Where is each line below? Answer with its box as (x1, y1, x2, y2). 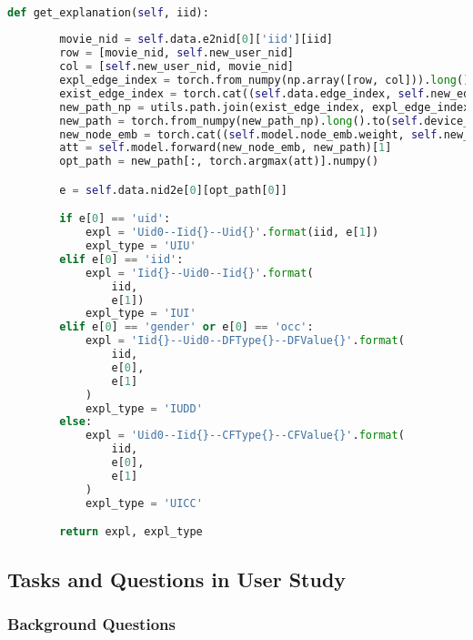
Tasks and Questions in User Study (7, 564, 347, 593)
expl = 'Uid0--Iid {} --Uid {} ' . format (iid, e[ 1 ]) (85, 226, 379, 239)
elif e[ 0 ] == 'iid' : (59, 252, 184, 266)
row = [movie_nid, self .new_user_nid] (59, 46, 295, 60)
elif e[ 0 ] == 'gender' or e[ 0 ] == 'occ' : (59, 320, 314, 334)
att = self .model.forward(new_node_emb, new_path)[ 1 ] (59, 141, 392, 155)
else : (59, 415, 93, 429)
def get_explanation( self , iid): (7, 5, 209, 19)
